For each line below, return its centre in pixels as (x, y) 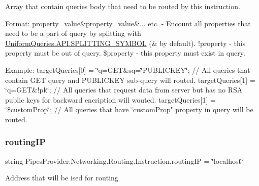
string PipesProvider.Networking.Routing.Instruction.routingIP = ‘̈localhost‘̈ (124, 160)
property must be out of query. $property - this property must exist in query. (125, 53)
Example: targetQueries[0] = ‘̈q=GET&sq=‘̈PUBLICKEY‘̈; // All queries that (128, 69)
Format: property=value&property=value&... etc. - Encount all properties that (128, 23)
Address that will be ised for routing (62, 178)
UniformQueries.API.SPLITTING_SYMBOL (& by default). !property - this (125, 43)
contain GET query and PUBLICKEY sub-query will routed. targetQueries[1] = (130, 80)
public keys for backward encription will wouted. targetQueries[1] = (110, 99)
